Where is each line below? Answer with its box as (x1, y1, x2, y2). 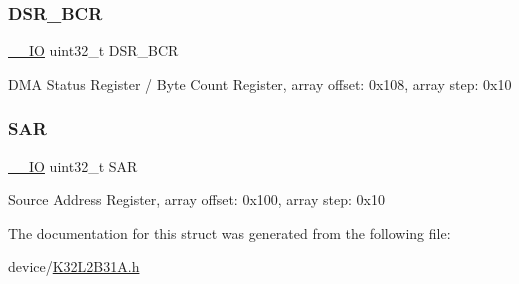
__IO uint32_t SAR (8, 155, 138, 176)
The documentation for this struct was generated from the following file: (8, 222, 451, 243)
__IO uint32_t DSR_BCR (8, 40, 179, 61)
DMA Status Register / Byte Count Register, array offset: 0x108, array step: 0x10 (8, 73, 512, 94)
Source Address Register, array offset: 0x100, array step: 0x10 (8, 189, 385, 210)
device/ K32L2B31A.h (8, 256, 140, 277)
